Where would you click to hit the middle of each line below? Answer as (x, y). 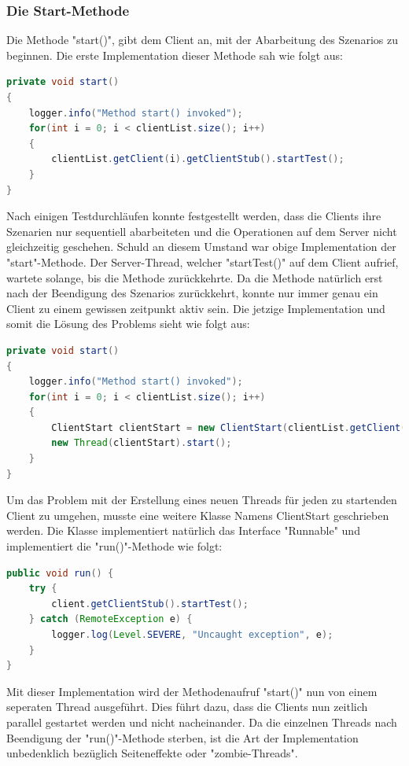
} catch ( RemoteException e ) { (111, 619)
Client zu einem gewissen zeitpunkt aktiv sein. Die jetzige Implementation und (196, 308)
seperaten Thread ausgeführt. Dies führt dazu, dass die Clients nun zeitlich (187, 707)
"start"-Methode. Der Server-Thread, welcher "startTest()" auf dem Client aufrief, (203, 261)
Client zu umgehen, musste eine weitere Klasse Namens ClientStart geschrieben (198, 515)
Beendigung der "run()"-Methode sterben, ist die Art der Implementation (182, 737)
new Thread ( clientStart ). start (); (142, 443)
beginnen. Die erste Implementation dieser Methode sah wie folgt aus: (175, 55)
